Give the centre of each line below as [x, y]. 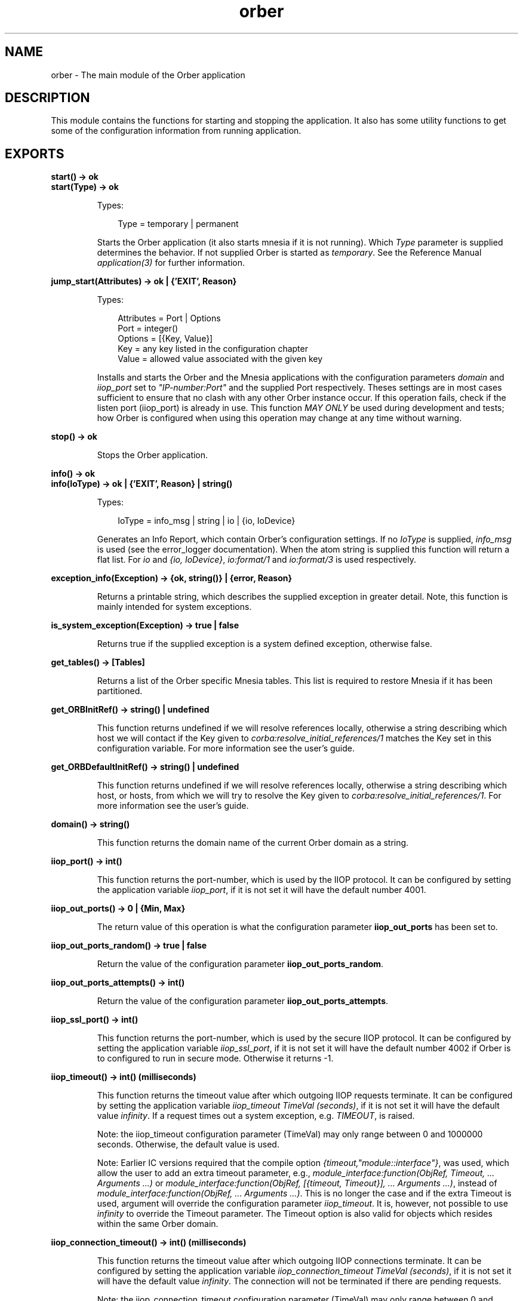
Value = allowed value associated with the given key [220, 359]
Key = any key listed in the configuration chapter [213, 349]
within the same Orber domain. [158, 1224]
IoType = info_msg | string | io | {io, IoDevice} [207, 521]
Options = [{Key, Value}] [165, 339]
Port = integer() [148, 329]
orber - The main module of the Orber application [148, 75]
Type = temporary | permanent [178, 224]
